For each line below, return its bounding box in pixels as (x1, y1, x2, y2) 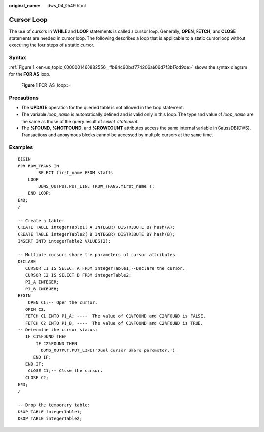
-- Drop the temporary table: (18, 402, 90, 408)
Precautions (9, 94, 39, 101)
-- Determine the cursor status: (18, 327, 98, 333)
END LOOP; (27, 190, 51, 196)
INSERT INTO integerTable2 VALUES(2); (18, 238, 111, 244)
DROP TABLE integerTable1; (18, 409, 83, 414)
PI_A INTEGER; (25, 279, 59, 285)
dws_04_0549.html (47, 3, 86, 8)
